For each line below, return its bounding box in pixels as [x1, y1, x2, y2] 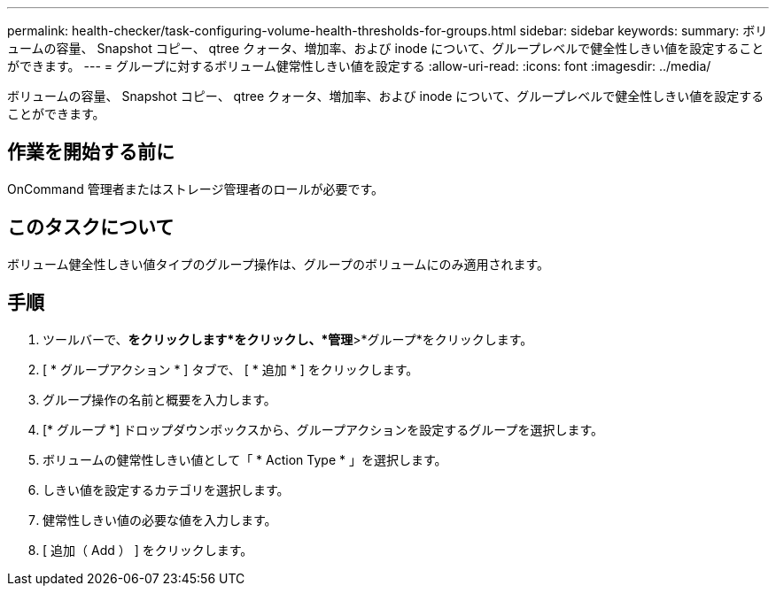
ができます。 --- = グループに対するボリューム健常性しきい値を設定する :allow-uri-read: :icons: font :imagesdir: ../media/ [7, 58, 711, 73]
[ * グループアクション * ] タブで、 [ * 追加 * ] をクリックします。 [43, 361, 419, 377]
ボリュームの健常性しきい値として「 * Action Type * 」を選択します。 [43, 451, 447, 467]
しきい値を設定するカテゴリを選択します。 [43, 481, 290, 497]
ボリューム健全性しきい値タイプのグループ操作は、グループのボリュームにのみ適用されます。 [7, 256, 550, 272]
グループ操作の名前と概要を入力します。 [43, 391, 276, 407]
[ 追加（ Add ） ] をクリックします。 [43, 542, 253, 558]
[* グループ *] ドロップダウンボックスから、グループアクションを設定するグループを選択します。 [43, 421, 604, 437]
